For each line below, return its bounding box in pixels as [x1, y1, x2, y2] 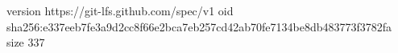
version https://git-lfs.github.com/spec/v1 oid [6, 2, 234, 18]
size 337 [6, 34, 45, 51]
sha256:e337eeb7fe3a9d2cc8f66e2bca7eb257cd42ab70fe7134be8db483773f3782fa [6, 18, 392, 35]
